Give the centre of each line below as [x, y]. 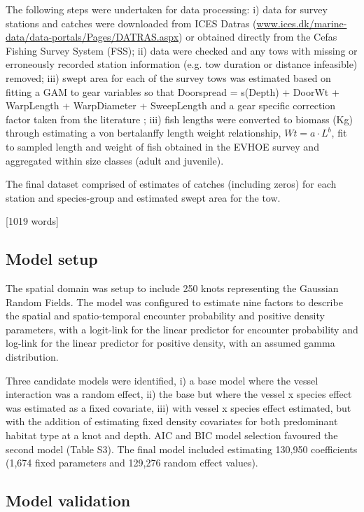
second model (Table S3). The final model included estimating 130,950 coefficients [182, 449]
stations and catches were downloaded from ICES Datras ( [131, 23]
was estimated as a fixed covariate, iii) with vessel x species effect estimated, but [178, 407]
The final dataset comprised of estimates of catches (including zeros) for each [171, 184]
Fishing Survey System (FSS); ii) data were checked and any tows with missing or [182, 50]
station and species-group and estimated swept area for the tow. [143, 197]
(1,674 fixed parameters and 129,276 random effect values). [132, 463]
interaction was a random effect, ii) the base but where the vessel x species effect [179, 394]
